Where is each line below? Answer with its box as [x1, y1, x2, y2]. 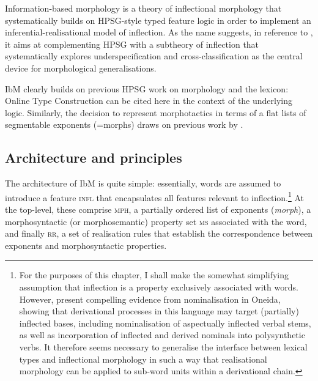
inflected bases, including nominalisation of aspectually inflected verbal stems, [19, 316, 311, 329]
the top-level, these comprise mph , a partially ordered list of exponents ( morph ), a [5, 202, 311, 215]
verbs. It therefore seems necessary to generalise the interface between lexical [19, 340, 308, 353]
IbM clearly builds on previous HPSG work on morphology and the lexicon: [5, 82, 289, 95]
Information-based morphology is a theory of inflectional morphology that [5, 2, 282, 14]
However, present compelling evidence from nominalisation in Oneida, [19, 292, 281, 305]
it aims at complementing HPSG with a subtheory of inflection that [5, 37, 259, 50]
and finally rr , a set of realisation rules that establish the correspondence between [5, 227, 313, 240]
